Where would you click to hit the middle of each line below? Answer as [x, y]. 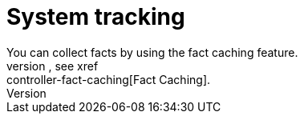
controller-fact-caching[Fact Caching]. [109, 79]
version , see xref [53, 66]
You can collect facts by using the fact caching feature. [152, 52]
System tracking [96, 17]
